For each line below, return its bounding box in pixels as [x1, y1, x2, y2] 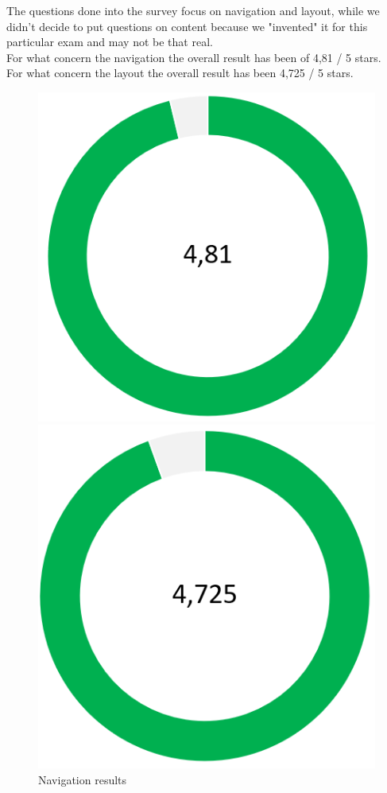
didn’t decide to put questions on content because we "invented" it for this [6, 17, 368, 34]
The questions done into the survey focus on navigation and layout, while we [6, 2, 380, 18]
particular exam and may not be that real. [6, 33, 213, 50]
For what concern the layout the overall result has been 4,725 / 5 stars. [6, 64, 354, 81]
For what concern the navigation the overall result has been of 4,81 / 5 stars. [6, 49, 381, 65]
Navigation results [38, 771, 127, 787]
